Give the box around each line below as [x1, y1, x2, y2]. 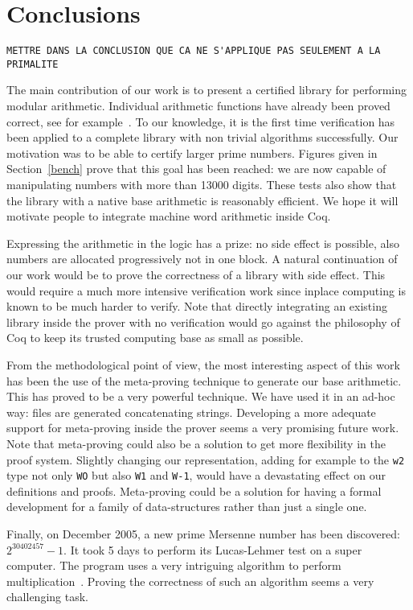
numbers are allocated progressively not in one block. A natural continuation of [6, 250, 398, 267]
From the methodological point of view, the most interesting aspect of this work [6, 356, 400, 373]
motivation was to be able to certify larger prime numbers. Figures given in [6, 144, 378, 161]
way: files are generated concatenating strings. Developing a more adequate [6, 403, 376, 420]
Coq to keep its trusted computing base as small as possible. [6, 329, 304, 346]
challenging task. [6, 588, 88, 605]
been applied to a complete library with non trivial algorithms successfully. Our [6, 129, 399, 146]
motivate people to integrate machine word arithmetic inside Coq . [6, 208, 331, 225]
